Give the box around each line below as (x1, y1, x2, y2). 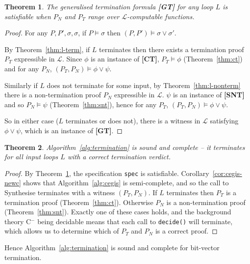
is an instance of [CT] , (91, 54, 159, 64)
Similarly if (4, 80, 38, 90)
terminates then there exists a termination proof (99, 44, 244, 54)
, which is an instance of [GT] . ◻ (21, 125, 123, 135)
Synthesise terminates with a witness (4, 187, 115, 197)
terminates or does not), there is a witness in (65, 116, 200, 126)
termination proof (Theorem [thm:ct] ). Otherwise (4, 197, 153, 207)
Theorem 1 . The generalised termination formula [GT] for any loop (4, 1, 213, 11)
